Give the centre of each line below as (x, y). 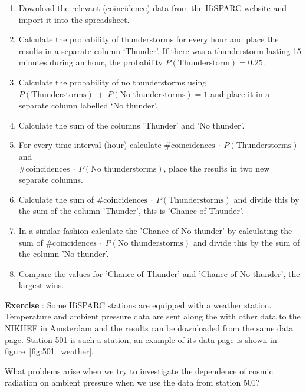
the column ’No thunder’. (64, 254)
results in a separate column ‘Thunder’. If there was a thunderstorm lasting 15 (160, 50)
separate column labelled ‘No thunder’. (88, 105)
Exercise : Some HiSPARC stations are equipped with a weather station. (138, 304)
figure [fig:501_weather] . (50, 351)
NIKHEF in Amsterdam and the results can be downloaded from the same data (149, 328)
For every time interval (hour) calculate (90, 145)
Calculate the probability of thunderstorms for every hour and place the (149, 39)
